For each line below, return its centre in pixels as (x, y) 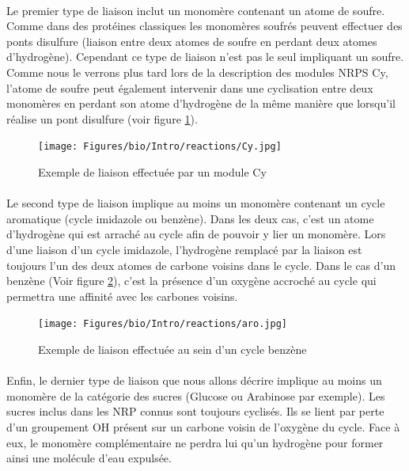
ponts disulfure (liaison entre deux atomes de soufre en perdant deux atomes (192, 41)
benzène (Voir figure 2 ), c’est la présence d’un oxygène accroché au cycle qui (191, 281)
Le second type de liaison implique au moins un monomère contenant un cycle (196, 203)
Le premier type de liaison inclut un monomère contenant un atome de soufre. (196, 10)
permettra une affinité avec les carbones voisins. (122, 296)
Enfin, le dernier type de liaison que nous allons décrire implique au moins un (194, 380)
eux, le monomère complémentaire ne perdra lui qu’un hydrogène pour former (195, 442)
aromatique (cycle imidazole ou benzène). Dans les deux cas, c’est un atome (190, 218)
